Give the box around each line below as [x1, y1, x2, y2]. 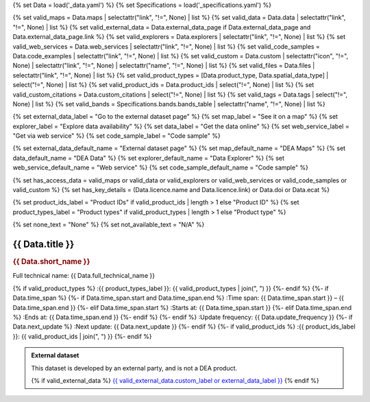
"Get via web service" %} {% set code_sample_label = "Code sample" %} [12, 132, 221, 140]
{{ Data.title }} [12, 239, 75, 250]
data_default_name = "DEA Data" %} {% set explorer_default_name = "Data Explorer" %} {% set [12, 154, 284, 162]
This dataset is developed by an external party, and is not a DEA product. [31, 364, 238, 372]
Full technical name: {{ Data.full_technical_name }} [12, 272, 156, 280]
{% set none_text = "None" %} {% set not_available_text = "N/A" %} [12, 220, 205, 229]
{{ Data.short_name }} [12, 257, 90, 267]
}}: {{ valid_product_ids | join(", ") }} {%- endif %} [12, 332, 152, 340]
